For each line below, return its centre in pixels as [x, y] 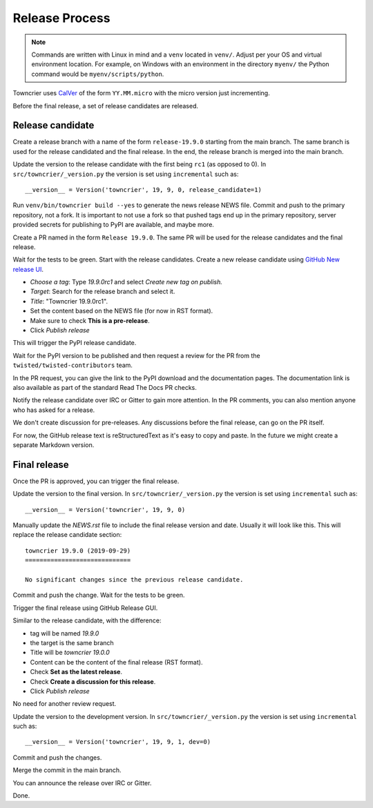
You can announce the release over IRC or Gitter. [82, 782]
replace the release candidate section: [67, 535]
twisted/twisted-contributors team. [73, 365]
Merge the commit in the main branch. [67, 770]
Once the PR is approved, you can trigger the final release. [96, 481]
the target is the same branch [72, 642]
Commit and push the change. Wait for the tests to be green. [99, 595]
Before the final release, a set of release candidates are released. [106, 106]
